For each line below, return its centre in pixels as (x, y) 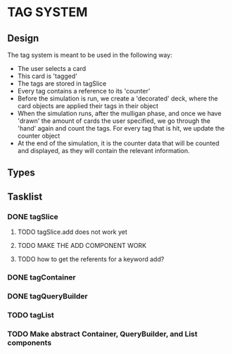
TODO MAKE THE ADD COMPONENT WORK (82, 246)
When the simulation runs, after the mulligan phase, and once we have (119, 113)
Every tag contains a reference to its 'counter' (84, 91)
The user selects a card (52, 68)
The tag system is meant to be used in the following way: (90, 55)
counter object (39, 136)
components (30, 343)
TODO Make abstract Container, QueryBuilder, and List (103, 334)
